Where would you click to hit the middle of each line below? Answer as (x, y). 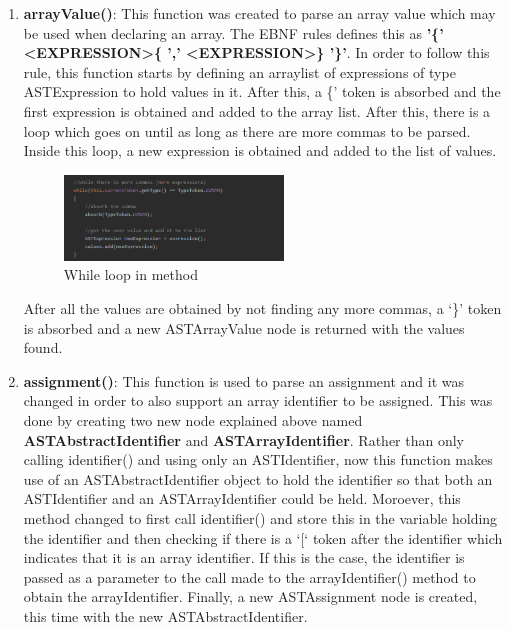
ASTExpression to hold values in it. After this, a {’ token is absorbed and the (262, 91)
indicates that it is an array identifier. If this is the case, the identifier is (244, 557)
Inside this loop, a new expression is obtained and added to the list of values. (260, 150)
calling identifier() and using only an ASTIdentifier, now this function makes (258, 459)
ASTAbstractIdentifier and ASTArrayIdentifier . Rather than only (243, 439)
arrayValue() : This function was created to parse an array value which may (259, 13)
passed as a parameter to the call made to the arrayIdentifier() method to (249, 576)
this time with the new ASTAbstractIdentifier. (165, 615)
